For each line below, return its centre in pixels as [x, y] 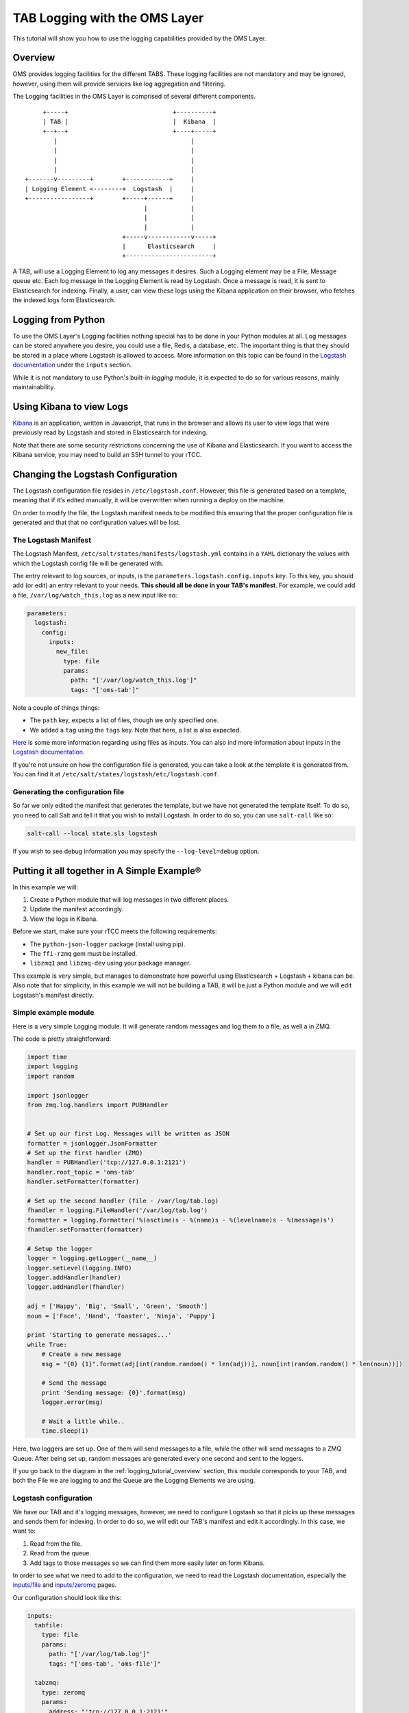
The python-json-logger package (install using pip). [108, 944]
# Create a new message [81, 1354]
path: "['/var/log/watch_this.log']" [134, 680]
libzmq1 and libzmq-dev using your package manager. [110, 963]
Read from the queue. [61, 1553]
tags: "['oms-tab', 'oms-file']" [105, 1664]
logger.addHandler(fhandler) [76, 1287]
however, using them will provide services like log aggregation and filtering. [119, 84]
